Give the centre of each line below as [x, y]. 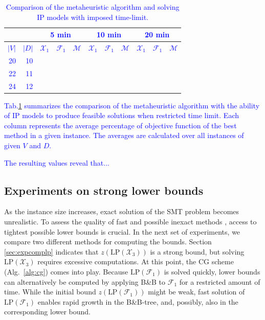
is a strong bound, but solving [197, 251]
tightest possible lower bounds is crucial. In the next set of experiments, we [122, 231]
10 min [109, 35]
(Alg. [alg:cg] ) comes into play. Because [66, 271]
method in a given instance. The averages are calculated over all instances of [124, 135]
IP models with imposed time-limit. [93, 17]
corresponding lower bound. [48, 312]
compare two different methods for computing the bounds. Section [108, 242]
